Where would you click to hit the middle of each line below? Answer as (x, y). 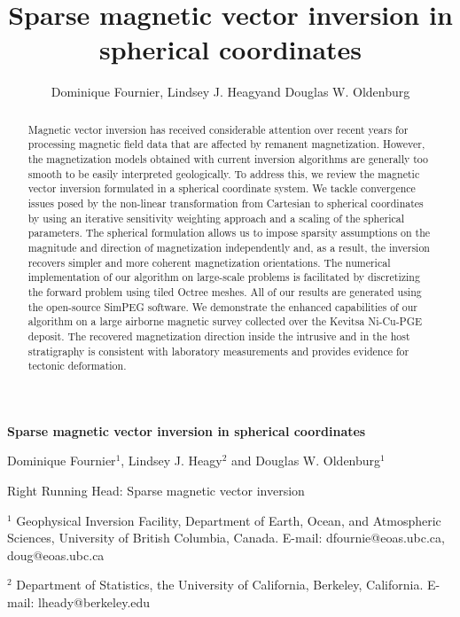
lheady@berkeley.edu (94, 602)
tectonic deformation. (77, 366)
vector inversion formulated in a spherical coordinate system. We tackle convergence (222, 188)
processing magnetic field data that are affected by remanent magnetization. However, (226, 144)
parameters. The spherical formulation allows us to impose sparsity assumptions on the (229, 233)
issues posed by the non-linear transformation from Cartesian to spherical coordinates (226, 203)
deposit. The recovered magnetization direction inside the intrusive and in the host (219, 336)
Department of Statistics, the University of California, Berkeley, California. (220, 585)
